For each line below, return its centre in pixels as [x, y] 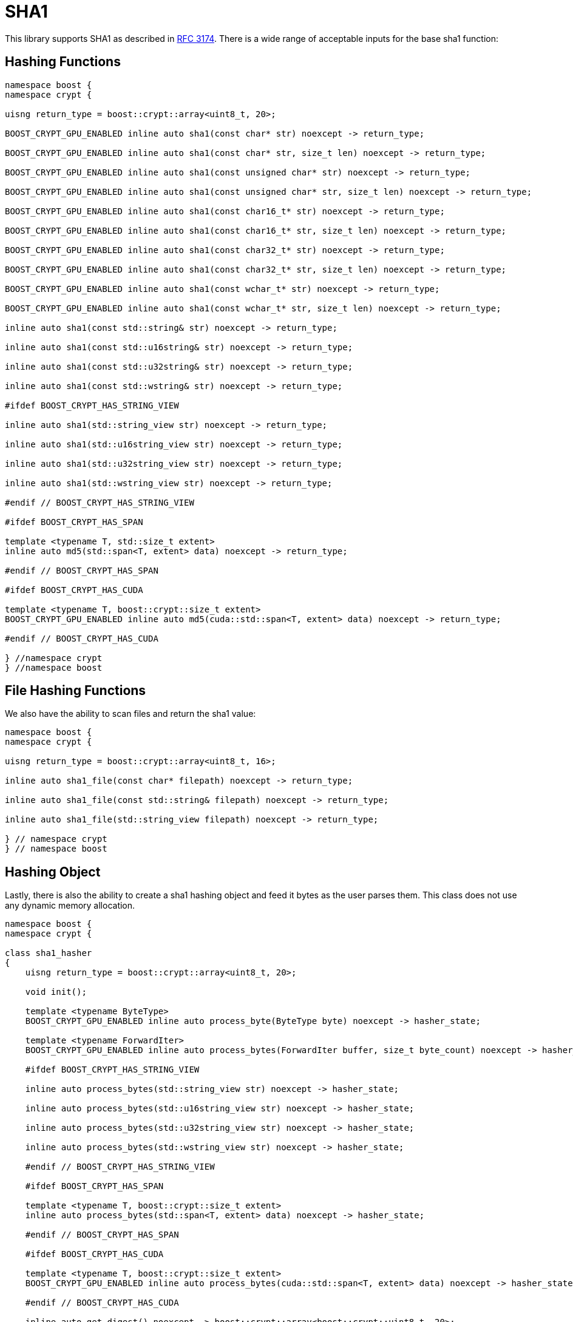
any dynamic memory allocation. [70, 906]
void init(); [56, 992]
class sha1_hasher [49, 953]
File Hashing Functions [76, 691]
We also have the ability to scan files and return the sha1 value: [131, 714]
